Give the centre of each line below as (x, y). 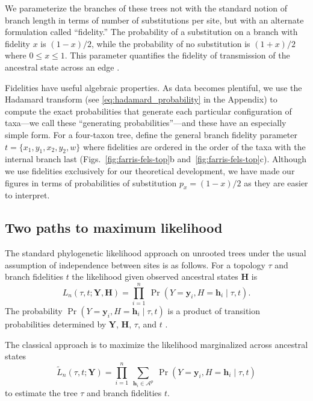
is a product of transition (214, 311)
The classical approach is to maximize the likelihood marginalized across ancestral (156, 344)
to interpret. (27, 195)
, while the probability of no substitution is (171, 43)
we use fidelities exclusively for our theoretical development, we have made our (150, 170)
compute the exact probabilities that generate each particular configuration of (148, 111)
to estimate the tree (41, 393)
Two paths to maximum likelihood (114, 228)
